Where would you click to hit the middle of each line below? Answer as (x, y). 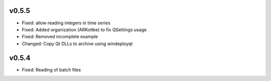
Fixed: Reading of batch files (51, 70)
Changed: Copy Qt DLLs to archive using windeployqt (77, 43)
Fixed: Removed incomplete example (60, 37)
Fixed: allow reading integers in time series (66, 23)
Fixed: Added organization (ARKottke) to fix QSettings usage (84, 29)
